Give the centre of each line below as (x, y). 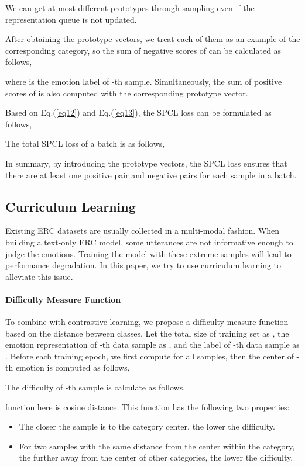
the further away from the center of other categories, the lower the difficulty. (156, 457)
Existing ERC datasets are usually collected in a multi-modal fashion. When (143, 231)
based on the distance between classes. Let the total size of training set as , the (147, 333)
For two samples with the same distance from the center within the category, (157, 446)
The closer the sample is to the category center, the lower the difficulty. (147, 426)
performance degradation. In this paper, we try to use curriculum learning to (143, 265)
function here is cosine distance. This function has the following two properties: (148, 407)
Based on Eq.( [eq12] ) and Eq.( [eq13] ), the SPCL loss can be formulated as (138, 113)
